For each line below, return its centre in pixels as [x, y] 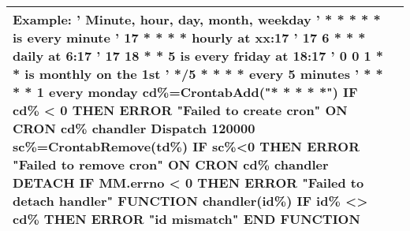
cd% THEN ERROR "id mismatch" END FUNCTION [186, 219]
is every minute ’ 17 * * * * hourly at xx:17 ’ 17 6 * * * [189, 37]
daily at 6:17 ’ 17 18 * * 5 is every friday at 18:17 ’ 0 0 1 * [198, 56]
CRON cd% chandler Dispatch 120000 [134, 128]
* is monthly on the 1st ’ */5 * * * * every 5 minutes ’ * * [198, 74]
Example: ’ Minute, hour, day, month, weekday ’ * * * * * [197, 19]
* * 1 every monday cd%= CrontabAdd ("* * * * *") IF [185, 92]
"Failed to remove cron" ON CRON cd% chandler [171, 164]
